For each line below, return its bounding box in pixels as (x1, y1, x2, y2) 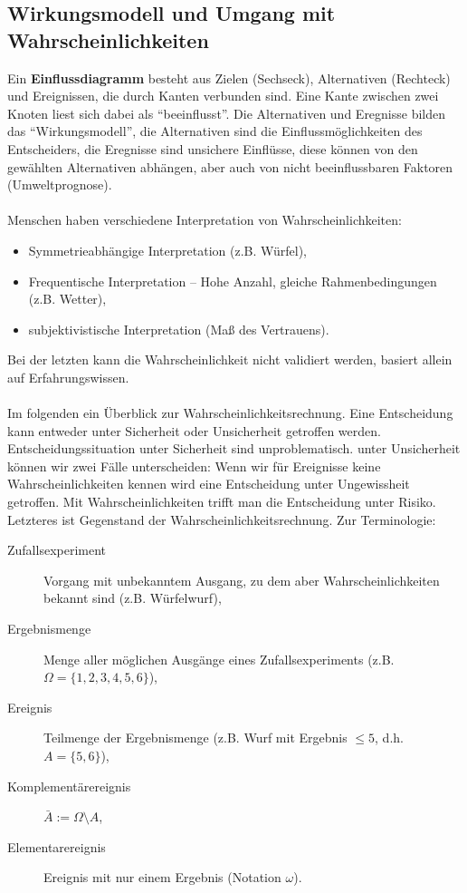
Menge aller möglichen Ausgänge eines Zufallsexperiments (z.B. (43, 649, 395, 668)
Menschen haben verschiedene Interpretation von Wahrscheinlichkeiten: (7, 210, 402, 229)
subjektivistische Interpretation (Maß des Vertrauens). (28, 319, 329, 338)
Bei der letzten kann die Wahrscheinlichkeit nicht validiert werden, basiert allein (7, 350, 453, 369)
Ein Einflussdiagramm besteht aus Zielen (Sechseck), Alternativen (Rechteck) (7, 68, 451, 87)
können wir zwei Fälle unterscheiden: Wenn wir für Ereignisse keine (7, 456, 381, 475)
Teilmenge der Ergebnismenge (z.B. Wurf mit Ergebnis (43, 728, 348, 747)
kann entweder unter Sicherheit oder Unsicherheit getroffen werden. (7, 421, 381, 440)
